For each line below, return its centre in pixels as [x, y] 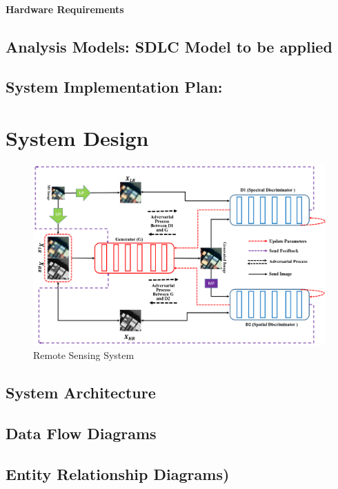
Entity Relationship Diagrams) [118, 473]
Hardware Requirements [65, 9]
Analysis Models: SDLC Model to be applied [169, 46]
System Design [77, 137]
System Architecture [81, 392]
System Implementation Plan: [114, 87]
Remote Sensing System [84, 354]
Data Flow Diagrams [81, 433]
